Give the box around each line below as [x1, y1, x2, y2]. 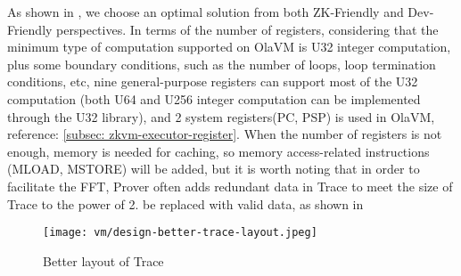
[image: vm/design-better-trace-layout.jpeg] [43, 226, 317, 239]
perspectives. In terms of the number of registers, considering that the [56, 20, 439, 38]
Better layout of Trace [43, 251, 164, 270]
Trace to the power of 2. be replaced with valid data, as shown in [7, 194, 364, 213]
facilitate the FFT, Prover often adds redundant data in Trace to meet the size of [7, 176, 453, 195]
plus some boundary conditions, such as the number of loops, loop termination [7, 54, 436, 73]
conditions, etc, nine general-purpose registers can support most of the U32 [7, 72, 418, 91]
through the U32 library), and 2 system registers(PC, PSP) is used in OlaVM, [7, 107, 435, 126]
